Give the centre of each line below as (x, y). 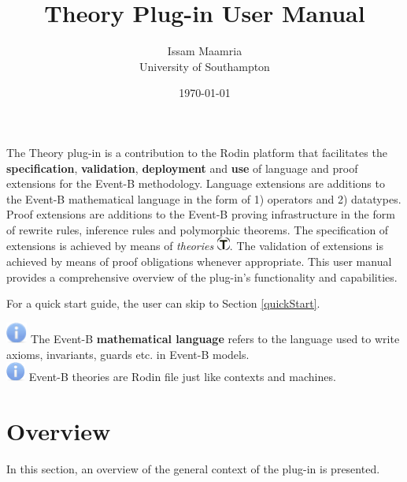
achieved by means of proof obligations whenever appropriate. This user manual (199, 262)
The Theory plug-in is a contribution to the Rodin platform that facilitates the (197, 152)
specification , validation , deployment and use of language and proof (182, 168)
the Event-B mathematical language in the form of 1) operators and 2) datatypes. (204, 198)
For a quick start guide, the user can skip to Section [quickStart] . (163, 303)
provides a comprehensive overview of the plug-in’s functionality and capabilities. (202, 276)
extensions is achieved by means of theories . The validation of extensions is (195, 246)
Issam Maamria (205, 51)
